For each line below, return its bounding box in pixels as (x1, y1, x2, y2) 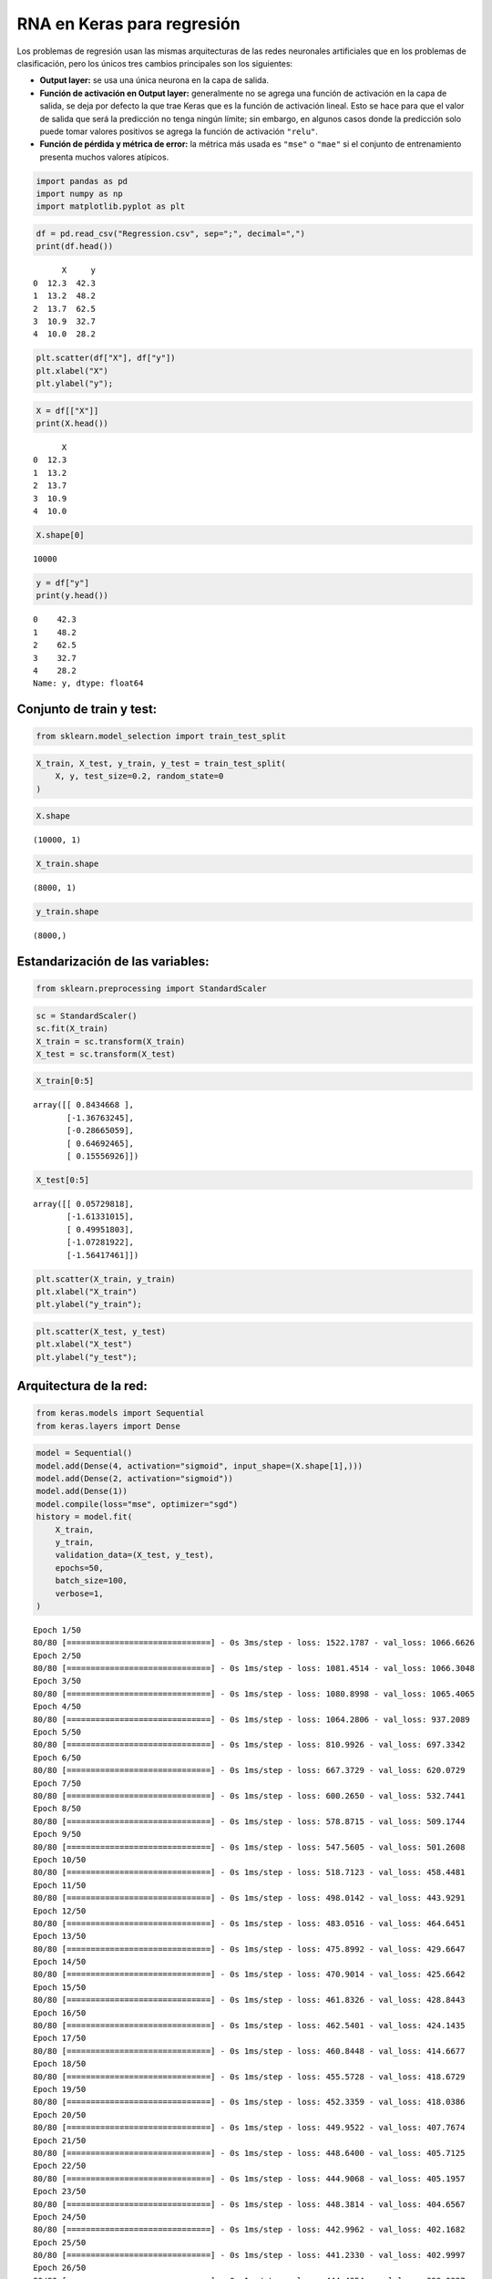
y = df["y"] (36, 577, 90, 588)
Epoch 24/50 (33, 2212, 87, 2222)
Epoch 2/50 (33, 1650, 82, 1661)
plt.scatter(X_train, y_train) (36, 1274, 177, 1284)
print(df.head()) (36, 242, 114, 252)
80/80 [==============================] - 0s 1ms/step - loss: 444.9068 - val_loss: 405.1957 (33, 2173, 466, 2183)
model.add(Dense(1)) (36, 1486, 128, 1497)
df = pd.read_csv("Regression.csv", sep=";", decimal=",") (36, 229, 305, 239)
